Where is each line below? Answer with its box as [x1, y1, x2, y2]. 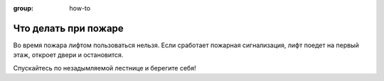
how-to [69, 4, 91, 12]
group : [13, 4, 34, 12]
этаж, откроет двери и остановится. [13, 51, 124, 59]
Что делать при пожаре [13, 22, 124, 35]
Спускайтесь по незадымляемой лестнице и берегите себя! [13, 63, 196, 72]
